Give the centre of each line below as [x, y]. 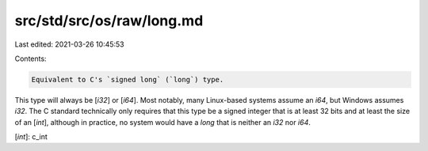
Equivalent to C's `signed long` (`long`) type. [128, 79]
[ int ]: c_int [31, 137]
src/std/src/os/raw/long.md [109, 21]
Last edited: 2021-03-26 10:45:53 [69, 44]
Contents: [31, 59]
